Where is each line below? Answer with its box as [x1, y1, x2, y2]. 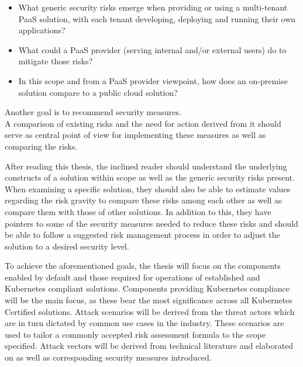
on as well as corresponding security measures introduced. [5, 351, 212, 363]
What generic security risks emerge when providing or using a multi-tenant [18, 1, 288, 13]
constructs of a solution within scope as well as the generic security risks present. [5, 171, 295, 183]
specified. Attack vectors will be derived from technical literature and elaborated [5, 340, 294, 352]
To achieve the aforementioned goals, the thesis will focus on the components [5, 259, 281, 272]
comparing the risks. [5, 140, 78, 152]
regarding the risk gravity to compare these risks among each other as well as [5, 194, 282, 206]
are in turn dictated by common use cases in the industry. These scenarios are [5, 317, 284, 329]
